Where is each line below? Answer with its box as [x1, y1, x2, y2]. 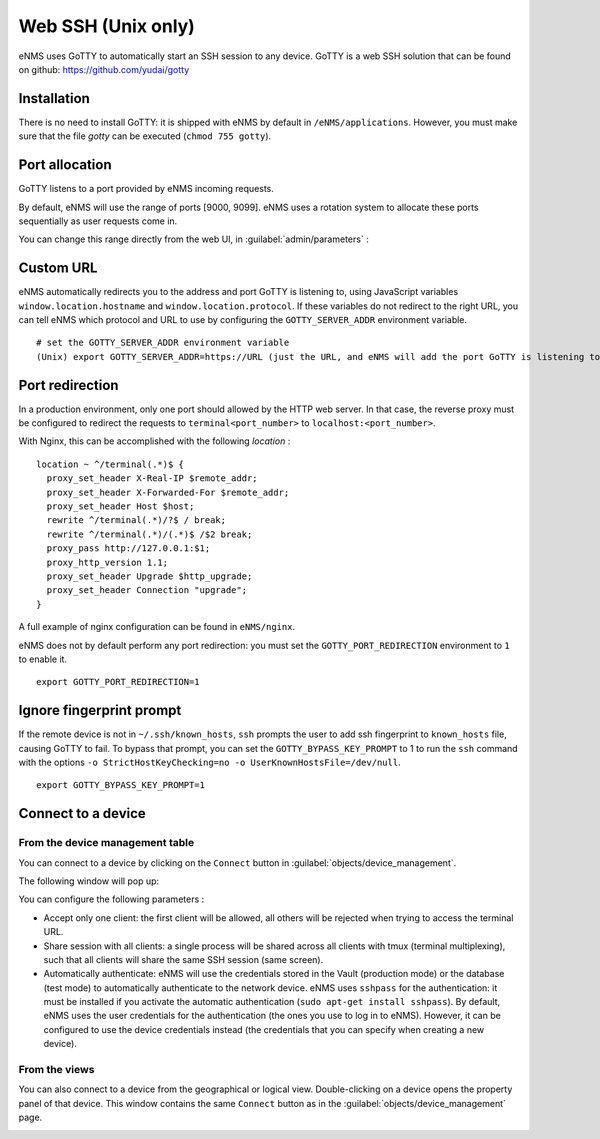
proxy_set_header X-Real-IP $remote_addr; [46, 473, 259, 484]
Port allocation [18, 156, 112, 174]
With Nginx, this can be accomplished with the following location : [18, 435, 291, 447]
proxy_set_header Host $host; [46, 501, 195, 512]
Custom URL [18, 260, 98, 277]
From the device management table [18, 836, 195, 850]
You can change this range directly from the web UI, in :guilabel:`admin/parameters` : [18, 233, 369, 245]
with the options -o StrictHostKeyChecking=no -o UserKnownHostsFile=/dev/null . [18, 756, 401, 769]
